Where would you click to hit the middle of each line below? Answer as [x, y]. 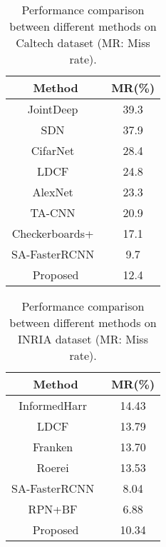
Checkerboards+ [53, 233]
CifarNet [53, 150]
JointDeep [53, 109]
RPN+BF [53, 509]
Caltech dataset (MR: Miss [83, 42]
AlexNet [53, 192]
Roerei [53, 467]
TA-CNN [53, 212]
